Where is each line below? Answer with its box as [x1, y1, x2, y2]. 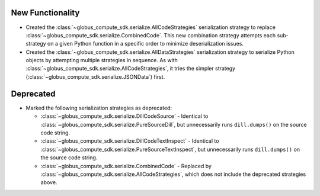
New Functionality [11, 8, 80, 18]
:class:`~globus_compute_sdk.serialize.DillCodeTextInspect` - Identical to [40, 137, 219, 144]
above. [40, 179, 57, 186]
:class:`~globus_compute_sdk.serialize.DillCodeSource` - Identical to [40, 113, 209, 120]
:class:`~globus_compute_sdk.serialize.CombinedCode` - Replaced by [40, 162, 212, 169]
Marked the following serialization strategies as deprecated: [25, 104, 172, 111]
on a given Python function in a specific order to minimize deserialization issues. [47, 40, 244, 47]
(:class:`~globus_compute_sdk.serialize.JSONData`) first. [25, 73, 165, 80]
